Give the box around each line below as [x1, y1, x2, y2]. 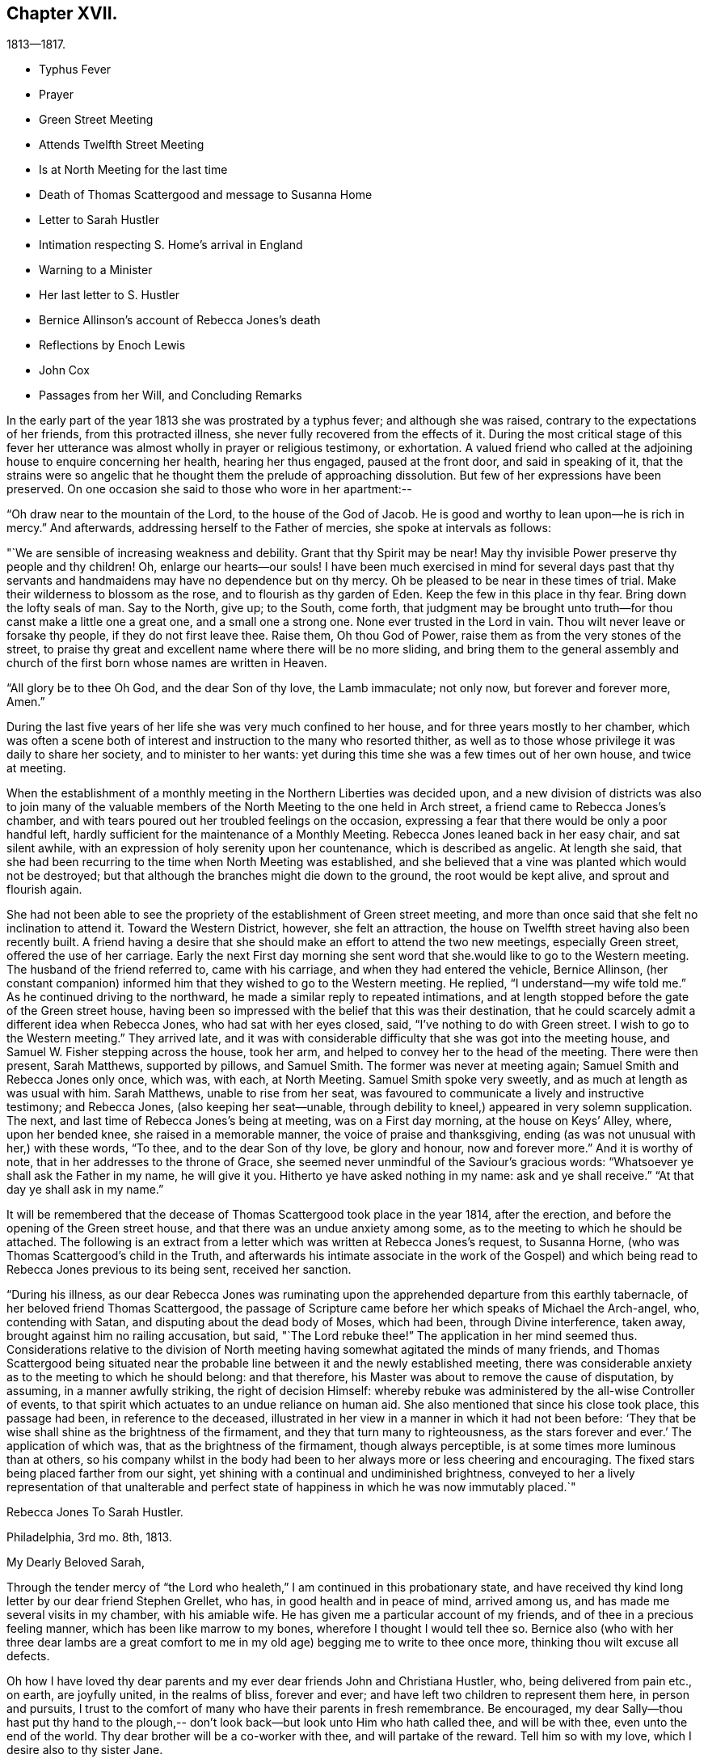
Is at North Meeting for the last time [39, 163, 228, 177]
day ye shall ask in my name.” [6, 1182, 164, 1197]
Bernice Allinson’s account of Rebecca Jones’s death [39, 313, 321, 328]
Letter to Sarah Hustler [39, 213, 159, 227]
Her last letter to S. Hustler [39, 288, 180, 302]
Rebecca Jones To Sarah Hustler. [6, 1505, 183, 1520]
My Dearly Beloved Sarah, [6, 1555, 145, 1570]
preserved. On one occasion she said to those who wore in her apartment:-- [6, 482, 412, 497]
